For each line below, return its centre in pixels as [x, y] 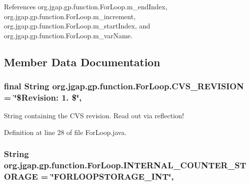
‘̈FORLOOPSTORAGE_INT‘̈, [112, 176]
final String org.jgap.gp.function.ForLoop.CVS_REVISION [124, 86]
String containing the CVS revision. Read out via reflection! [94, 116]
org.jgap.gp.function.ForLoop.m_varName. [68, 35]
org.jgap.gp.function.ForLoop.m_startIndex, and [77, 26]
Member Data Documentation [82, 62]
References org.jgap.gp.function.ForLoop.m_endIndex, [86, 6]
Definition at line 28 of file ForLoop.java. [65, 132]
